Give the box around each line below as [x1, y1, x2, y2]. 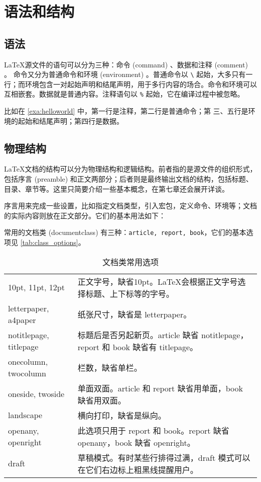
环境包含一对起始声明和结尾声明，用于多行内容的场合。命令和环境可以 [25, 78, 257, 89]
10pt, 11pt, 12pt [8, 281, 65, 293]
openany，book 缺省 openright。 [77, 436, 195, 448]
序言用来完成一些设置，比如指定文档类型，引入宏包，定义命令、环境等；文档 [4, 200, 257, 211]
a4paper [8, 313, 36, 326]
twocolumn [8, 367, 47, 379]
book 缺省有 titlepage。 [112, 341, 198, 353]
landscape [8, 409, 43, 421]
